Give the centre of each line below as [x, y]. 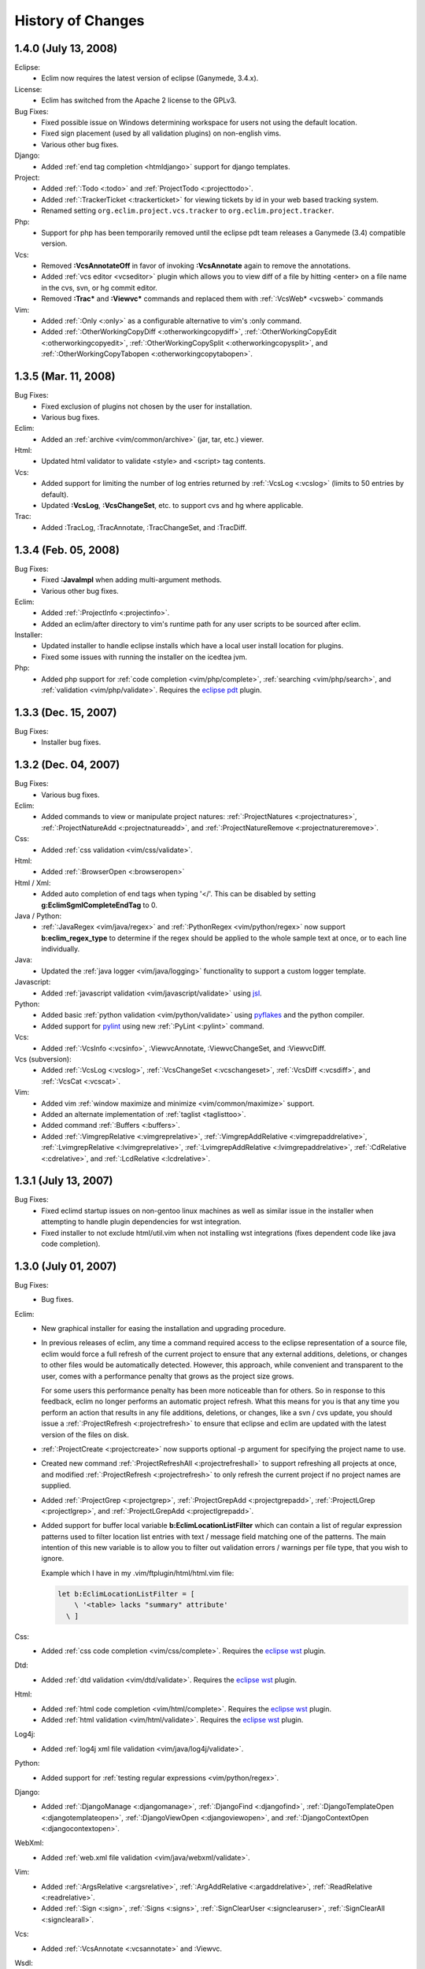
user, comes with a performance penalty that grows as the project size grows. [168, 1376]
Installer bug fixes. [71, 742]
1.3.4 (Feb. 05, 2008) [67, 550]
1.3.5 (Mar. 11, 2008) [65, 377]
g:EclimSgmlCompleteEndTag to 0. [99, 905]
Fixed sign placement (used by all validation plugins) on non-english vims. [161, 133]
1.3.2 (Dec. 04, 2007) [67, 765]
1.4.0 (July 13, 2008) [66, 48]
